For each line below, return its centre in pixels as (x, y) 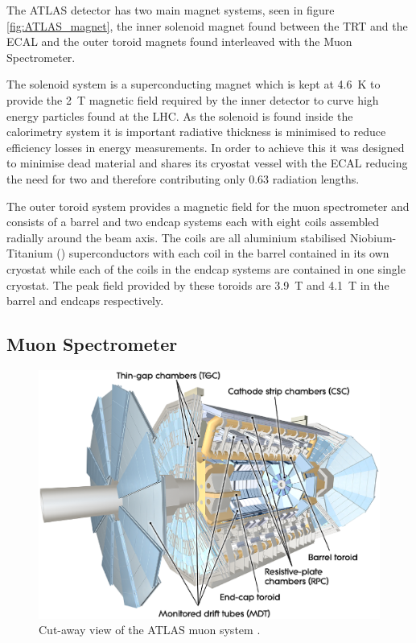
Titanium (30, 253)
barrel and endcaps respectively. (85, 301)
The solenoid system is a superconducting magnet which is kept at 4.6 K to (194, 84)
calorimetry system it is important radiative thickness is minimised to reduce (196, 132)
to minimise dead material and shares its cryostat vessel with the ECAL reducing (207, 163)
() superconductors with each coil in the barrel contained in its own (223, 253)
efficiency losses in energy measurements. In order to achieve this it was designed (206, 147)
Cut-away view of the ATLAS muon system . (150, 630)
